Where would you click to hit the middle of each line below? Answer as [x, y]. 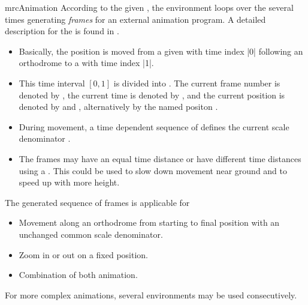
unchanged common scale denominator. [91, 234]
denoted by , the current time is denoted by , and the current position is [152, 95]
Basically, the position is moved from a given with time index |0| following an [161, 51]
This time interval [52, 83]
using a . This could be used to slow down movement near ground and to [153, 170]
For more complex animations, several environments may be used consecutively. [151, 294]
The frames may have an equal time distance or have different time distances [160, 158]
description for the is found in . [62, 31]
